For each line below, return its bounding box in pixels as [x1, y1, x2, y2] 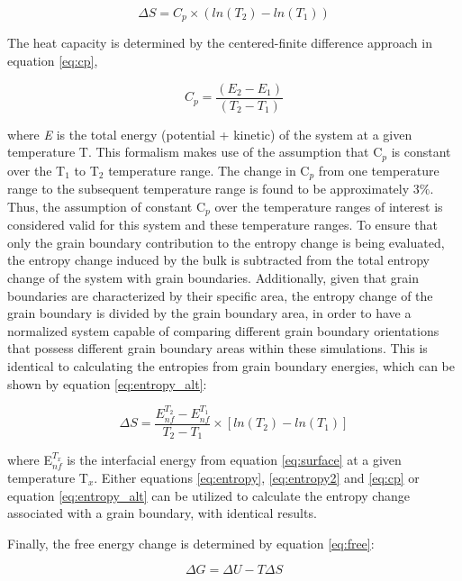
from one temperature [318, 160, 439, 179]
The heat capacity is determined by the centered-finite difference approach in [7, 33, 432, 52]
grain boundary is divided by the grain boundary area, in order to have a [7, 304, 412, 322]
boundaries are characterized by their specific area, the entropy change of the [7, 286, 433, 304]
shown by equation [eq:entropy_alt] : [7, 374, 207, 393]
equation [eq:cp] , [7, 51, 98, 70]
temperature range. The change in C [108, 160, 310, 179]
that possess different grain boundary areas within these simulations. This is [7, 339, 428, 358]
